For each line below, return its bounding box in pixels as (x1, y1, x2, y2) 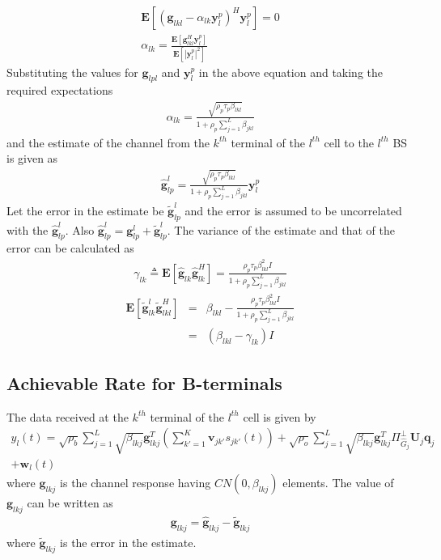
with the (6, 221, 49, 238)
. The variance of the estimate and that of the (167, 221, 395, 238)
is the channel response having (60, 474, 211, 491)
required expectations (6, 82, 113, 99)
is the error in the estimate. (60, 533, 197, 550)
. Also (65, 221, 95, 238)
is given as (6, 150, 58, 167)
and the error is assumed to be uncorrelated (184, 202, 402, 219)
